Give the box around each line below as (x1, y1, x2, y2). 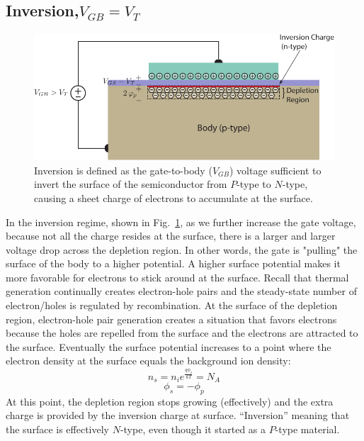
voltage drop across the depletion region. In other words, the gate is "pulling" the (6, 242, 358, 257)
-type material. (275, 421, 340, 436)
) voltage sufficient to (229, 162, 322, 177)
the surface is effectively (6, 421, 109, 436)
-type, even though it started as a (120, 421, 266, 436)
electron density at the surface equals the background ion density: (6, 353, 291, 368)
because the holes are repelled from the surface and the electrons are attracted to (6, 325, 358, 340)
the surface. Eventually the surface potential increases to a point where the (6, 339, 331, 354)
